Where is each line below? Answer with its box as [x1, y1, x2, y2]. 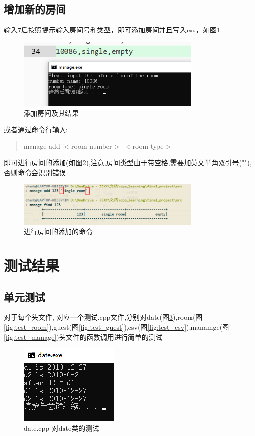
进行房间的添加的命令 [24, 226, 93, 237]
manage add [23, 141, 60, 151]
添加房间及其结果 [24, 108, 79, 118]
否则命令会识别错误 [4, 167, 66, 177]
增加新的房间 [4, 1, 66, 17]
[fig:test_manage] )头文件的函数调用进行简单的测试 [4, 331, 162, 342]
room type [132, 141, 164, 151]
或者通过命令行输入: [4, 124, 68, 134]
